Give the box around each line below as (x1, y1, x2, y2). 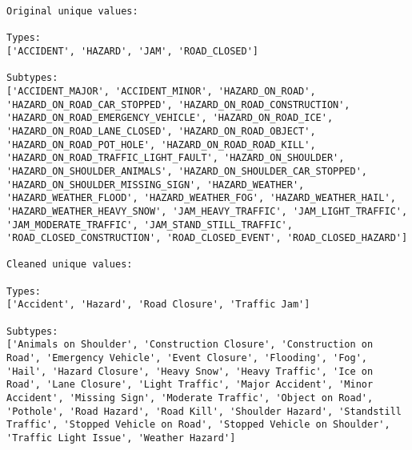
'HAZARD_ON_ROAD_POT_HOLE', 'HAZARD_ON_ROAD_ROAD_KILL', (6, 139, 316, 151)
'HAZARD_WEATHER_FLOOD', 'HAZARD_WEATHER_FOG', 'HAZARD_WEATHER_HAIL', (6, 192, 396, 204)
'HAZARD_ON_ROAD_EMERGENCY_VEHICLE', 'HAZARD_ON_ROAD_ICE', (6, 112, 334, 124)
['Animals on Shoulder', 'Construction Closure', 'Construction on (6, 339, 374, 351)
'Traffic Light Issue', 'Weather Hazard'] (6, 432, 236, 444)
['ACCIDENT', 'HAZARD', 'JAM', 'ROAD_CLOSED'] (6, 45, 258, 57)
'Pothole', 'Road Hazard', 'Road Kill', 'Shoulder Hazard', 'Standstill (6, 405, 402, 417)
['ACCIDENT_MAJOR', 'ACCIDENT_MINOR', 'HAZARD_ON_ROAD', (6, 85, 316, 97)
